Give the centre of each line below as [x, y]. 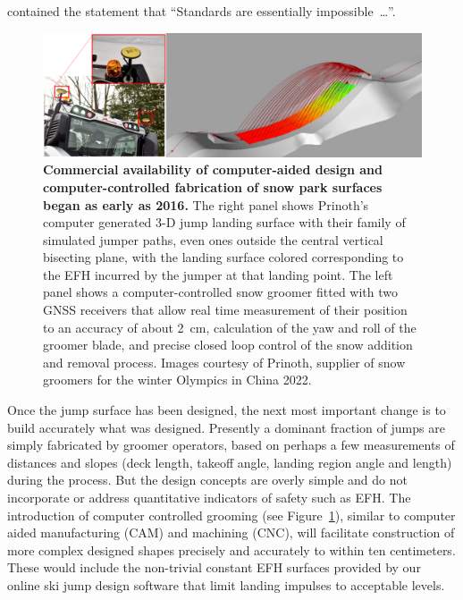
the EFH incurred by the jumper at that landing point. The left [218, 274]
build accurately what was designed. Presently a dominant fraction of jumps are [226, 427]
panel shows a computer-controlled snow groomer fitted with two [221, 292]
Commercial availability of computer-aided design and [213, 169]
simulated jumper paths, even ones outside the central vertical [213, 239]
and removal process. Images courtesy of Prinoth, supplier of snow [224, 362]
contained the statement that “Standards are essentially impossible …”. [202, 11]
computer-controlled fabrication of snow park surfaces [213, 186]
